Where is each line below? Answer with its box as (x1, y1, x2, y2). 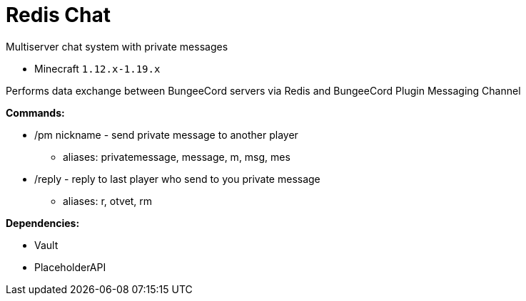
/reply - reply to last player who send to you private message (34, 172, 320, 185)
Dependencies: (6, 216, 80, 229)
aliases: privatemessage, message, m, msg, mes (63, 150, 290, 163)
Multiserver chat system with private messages (6, 40, 228, 53)
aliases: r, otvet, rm (63, 194, 153, 207)
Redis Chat (6, 3, 111, 27)
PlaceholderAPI (34, 260, 106, 273)
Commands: (6, 106, 65, 119)
